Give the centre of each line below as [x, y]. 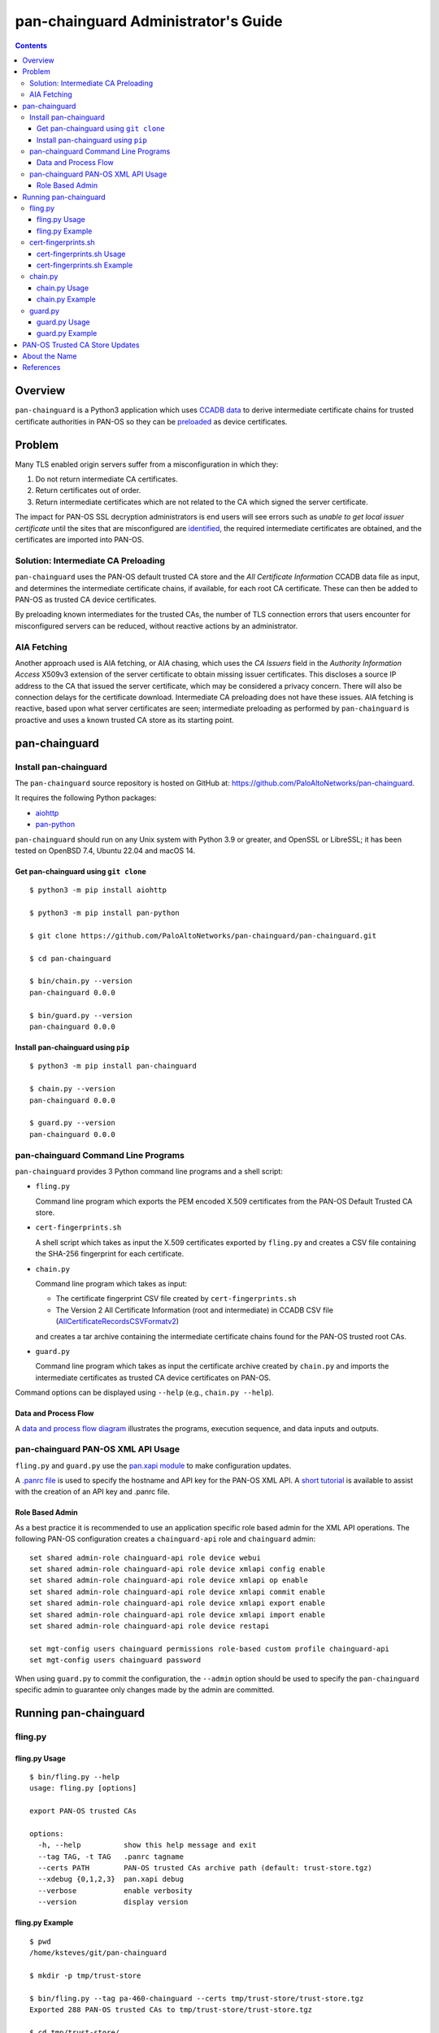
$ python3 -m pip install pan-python [105, 913]
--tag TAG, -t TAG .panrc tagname [111, 1857]
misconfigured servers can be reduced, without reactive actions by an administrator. [156, 625]
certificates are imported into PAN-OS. [80, 540]
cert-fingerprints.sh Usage [81, 254]
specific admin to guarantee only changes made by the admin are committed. [145, 1689]
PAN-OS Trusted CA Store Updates [81, 345]
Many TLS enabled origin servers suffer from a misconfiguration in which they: [147, 464]
